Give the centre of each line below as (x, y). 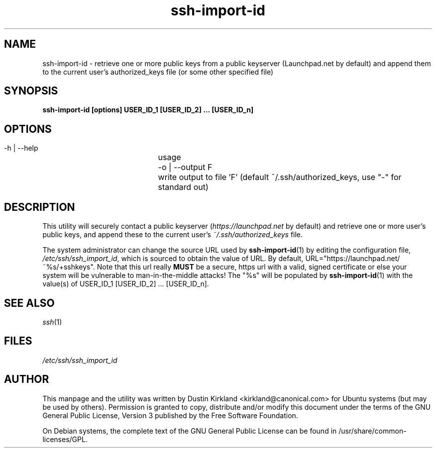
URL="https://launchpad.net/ (353, 259)
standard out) (183, 187)
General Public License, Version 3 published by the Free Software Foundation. (170, 415)
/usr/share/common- (373, 431)
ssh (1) (52, 322)
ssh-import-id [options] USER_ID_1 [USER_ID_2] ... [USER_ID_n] (148, 110)
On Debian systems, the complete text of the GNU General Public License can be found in (190, 431)
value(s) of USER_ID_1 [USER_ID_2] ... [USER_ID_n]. (126, 284)
